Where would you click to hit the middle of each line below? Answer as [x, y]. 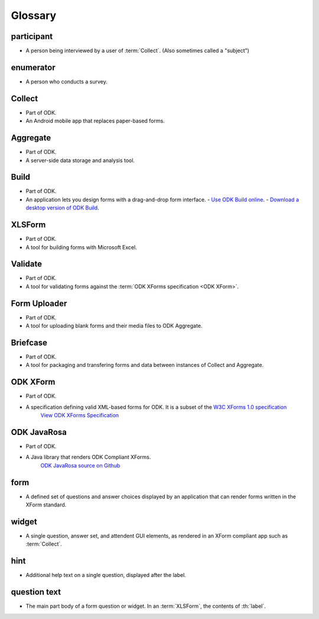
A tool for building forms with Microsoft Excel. [81, 247]
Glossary [34, 15]
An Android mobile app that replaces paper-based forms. [95, 121]
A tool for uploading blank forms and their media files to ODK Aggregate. [114, 326]
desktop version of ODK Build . [63, 208]
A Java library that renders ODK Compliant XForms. [88, 457]
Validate [27, 264]
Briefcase [29, 342]
